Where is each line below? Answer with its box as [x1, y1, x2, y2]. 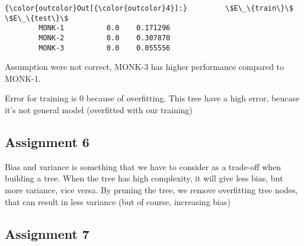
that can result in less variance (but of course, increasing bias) [5, 195, 231, 207]
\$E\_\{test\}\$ [5, 14, 69, 23]
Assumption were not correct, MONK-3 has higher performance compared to [5, 60, 284, 73]
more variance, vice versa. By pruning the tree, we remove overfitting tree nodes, [5, 184, 298, 196]
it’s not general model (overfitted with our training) [5, 104, 193, 116]
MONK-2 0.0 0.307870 [39, 33, 171, 42]
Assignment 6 [5, 133, 89, 151]
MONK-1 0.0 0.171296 [39, 24, 171, 33]
